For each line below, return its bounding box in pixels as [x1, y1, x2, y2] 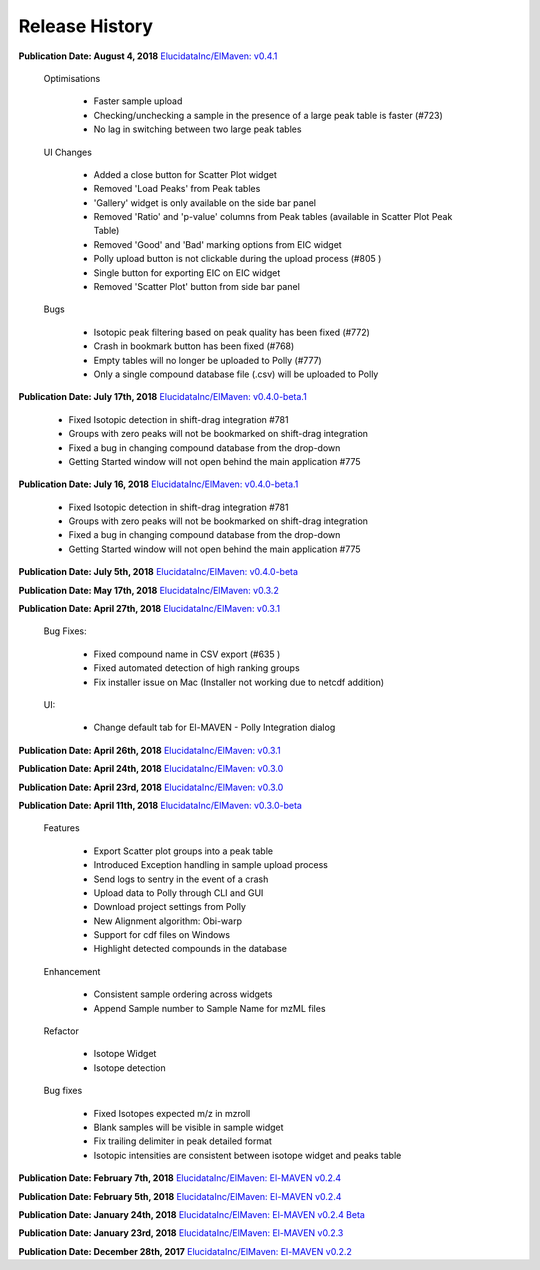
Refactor [43, 1025, 79, 1037]
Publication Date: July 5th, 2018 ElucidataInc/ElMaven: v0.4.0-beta [18, 566, 299, 578]
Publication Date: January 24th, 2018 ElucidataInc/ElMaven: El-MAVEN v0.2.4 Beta [18, 1208, 365, 1220]
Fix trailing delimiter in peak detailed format [93, 1135, 272, 1147]
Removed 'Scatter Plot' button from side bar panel [93, 281, 300, 293]
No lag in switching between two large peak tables [93, 123, 302, 135]
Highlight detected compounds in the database [93, 943, 287, 955]
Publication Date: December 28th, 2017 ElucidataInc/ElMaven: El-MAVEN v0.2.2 [18, 1245, 352, 1257]
